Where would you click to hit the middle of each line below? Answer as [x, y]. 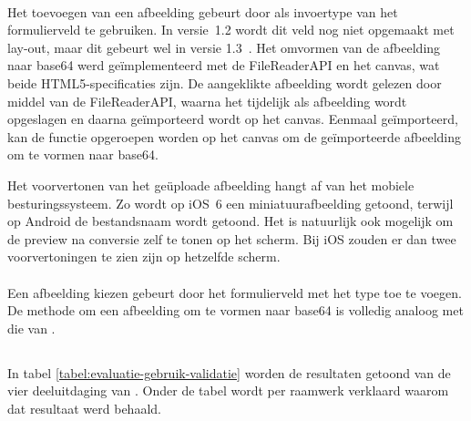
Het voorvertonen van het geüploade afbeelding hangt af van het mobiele [211, 185]
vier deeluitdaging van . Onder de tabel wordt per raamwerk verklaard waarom [228, 390]
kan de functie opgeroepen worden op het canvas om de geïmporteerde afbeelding [235, 136]
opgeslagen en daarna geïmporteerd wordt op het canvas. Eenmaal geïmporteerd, [233, 119]
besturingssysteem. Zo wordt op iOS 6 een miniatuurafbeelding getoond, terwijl [230, 203]
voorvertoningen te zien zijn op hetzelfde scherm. [144, 257]
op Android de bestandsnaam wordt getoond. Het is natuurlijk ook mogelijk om [230, 221]
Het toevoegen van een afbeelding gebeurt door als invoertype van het [203, 11]
